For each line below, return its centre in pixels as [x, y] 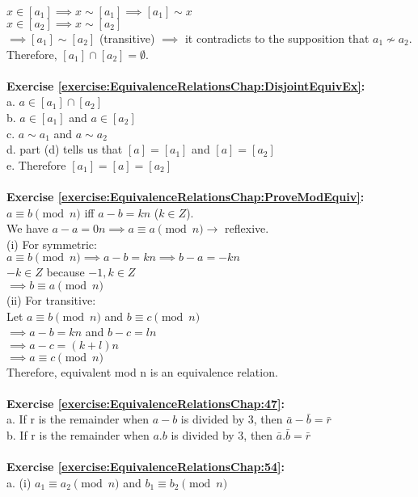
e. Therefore [36, 164]
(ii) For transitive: [51, 299]
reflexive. [247, 228]
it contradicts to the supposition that [277, 38]
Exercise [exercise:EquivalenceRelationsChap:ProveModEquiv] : [186, 196]
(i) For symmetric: [52, 244]
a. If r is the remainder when [78, 419]
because [65, 272]
